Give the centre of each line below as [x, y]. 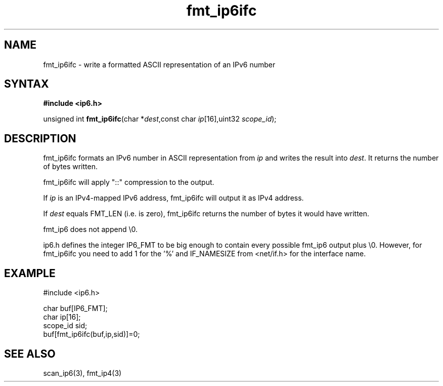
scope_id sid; [65, 326]
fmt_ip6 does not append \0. [90, 229]
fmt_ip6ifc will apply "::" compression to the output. [129, 182]
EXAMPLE [30, 273]
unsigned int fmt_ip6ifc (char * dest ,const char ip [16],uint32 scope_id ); [160, 119]
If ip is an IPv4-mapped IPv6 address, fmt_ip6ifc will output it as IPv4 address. [173, 198]
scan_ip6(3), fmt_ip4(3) [82, 373]
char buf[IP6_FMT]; [75, 308]
